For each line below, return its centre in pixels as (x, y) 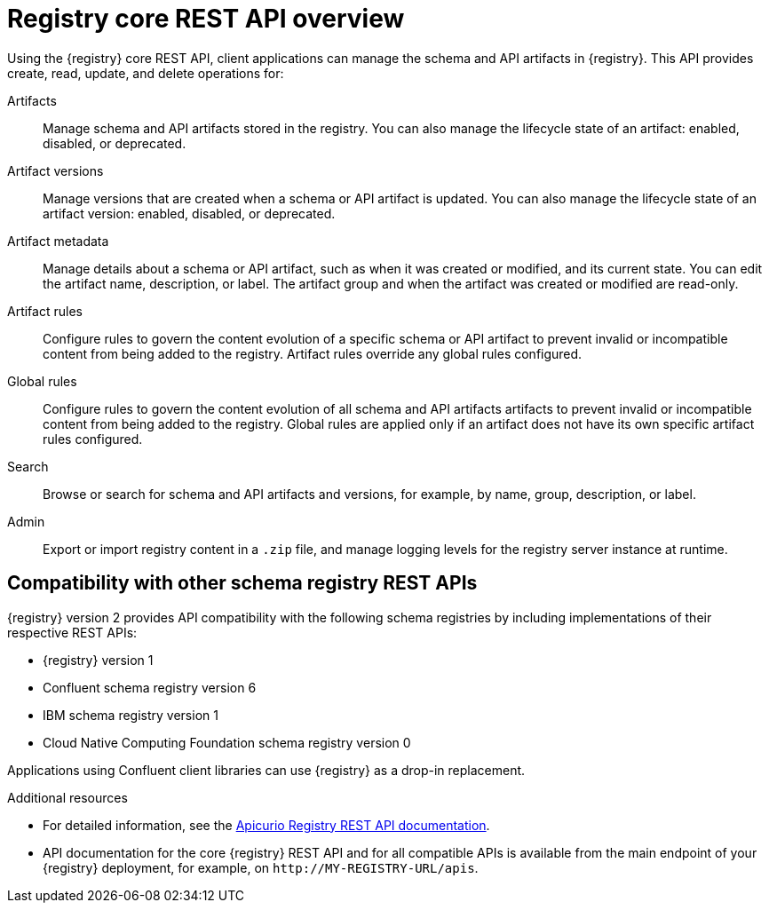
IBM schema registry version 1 (131, 715)
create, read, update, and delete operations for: (146, 73)
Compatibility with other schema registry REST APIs (242, 583)
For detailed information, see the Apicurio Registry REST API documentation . (266, 825)
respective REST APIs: (72, 632)
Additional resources (67, 797)
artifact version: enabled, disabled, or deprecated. (189, 213)
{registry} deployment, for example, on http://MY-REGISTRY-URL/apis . (261, 867)
